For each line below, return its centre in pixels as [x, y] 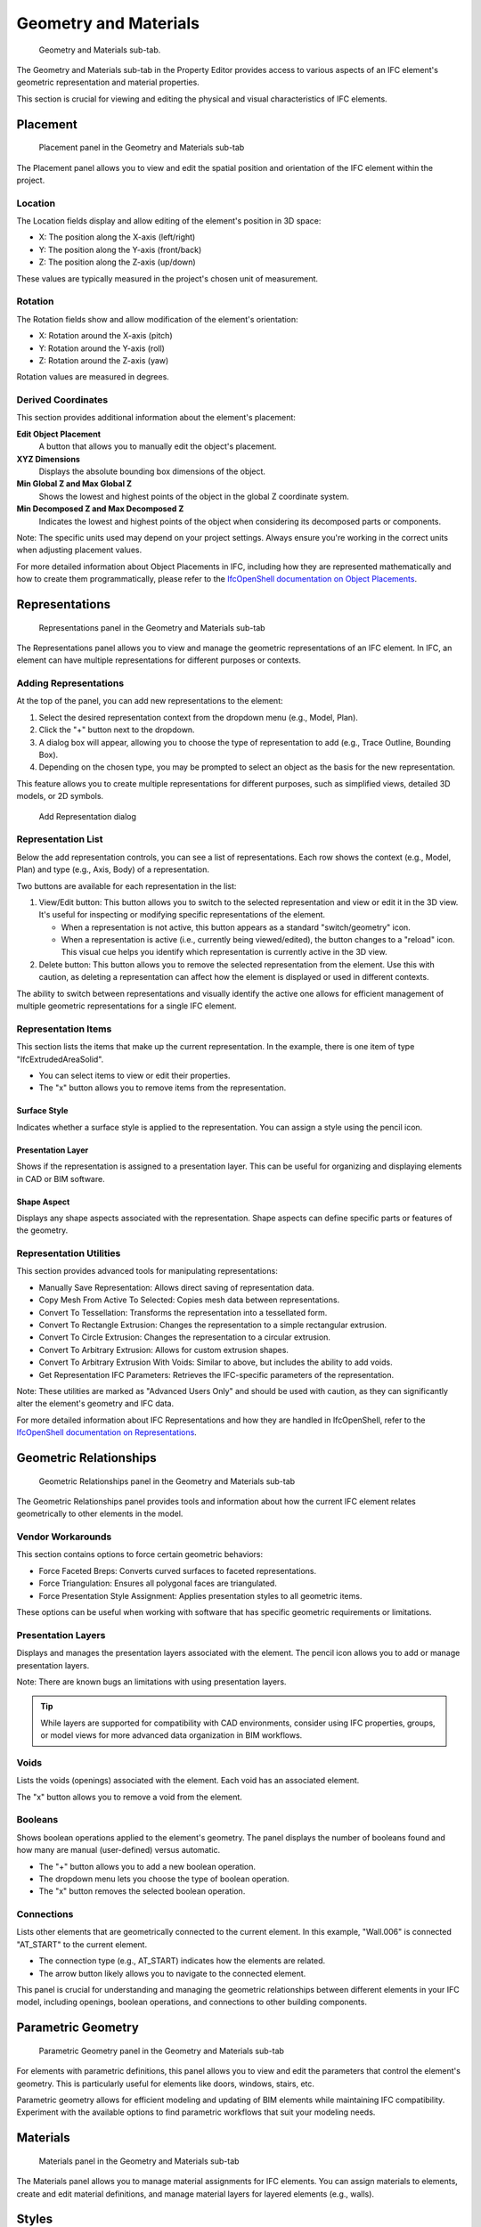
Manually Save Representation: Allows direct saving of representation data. [177, 1287]
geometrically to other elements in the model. [100, 1513]
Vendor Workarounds [64, 1537]
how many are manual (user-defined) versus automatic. [118, 1850]
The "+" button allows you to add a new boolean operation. [147, 1866]
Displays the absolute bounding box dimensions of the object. [152, 471]
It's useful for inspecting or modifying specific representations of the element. [182, 915]
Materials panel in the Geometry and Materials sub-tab [139, 2161]
